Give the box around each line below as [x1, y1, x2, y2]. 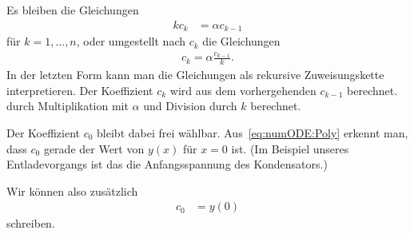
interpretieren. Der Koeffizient [6, 81, 153, 98]
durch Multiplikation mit [6, 97, 129, 114]
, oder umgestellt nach [76, 33, 185, 50]
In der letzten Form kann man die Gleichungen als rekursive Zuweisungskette [6, 66, 384, 83]
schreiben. [6, 215, 55, 232]
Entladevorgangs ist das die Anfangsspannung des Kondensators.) [6, 156, 328, 173]
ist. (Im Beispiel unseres [231, 140, 349, 157]
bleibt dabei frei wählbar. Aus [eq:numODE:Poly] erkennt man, [97, 125, 408, 141]
